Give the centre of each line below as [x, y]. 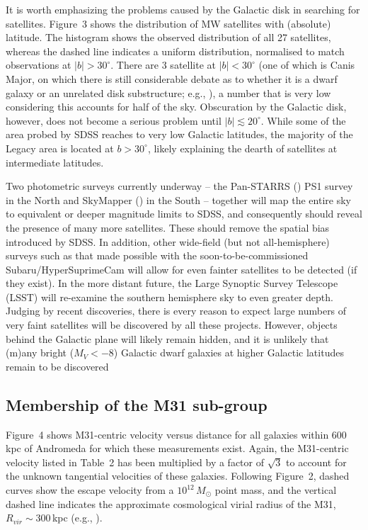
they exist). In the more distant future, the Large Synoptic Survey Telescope [172, 283]
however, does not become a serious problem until [114, 120]
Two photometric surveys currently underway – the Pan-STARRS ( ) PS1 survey [179, 186]
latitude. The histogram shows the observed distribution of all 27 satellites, [168, 37]
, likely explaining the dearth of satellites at [242, 148]
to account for [316, 462]
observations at [39, 65]
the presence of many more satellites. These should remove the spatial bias [168, 227]
